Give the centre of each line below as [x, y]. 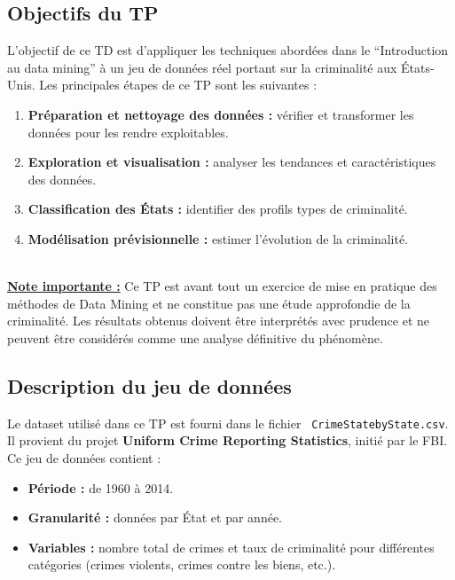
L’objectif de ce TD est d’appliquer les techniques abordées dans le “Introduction [228, 50]
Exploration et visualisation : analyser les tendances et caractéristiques [232, 162]
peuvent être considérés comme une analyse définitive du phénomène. [195, 337]
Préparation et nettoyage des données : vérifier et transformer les [221, 114]
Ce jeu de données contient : [84, 457]
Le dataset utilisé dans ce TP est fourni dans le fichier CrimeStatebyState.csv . [228, 423]
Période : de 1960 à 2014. [101, 487]
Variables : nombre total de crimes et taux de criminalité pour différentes [231, 547]
